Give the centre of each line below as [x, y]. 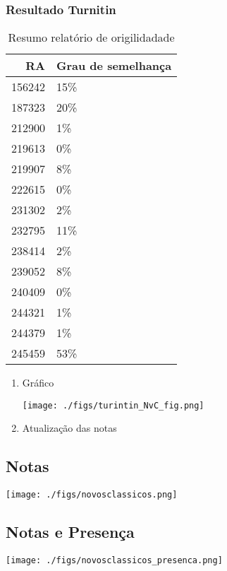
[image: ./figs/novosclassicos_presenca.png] [114, 561]
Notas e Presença [70, 532]
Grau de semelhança [114, 66]
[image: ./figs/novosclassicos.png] [92, 495]
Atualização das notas [69, 428]
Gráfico [38, 383]
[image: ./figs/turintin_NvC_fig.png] [113, 405]
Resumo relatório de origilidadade [91, 37]
